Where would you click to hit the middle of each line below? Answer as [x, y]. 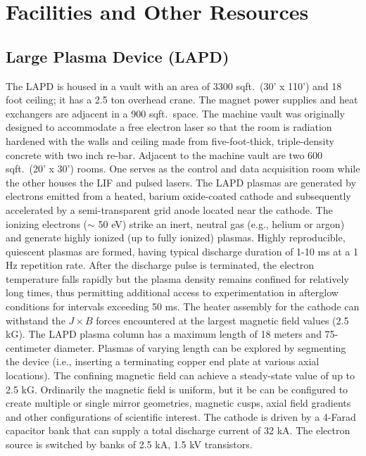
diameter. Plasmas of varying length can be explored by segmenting [200, 347]
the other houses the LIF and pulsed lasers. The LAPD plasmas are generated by [181, 182]
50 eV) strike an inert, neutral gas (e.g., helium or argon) [221, 223]
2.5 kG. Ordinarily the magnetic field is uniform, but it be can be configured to [177, 389]
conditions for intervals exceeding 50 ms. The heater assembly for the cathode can [183, 306]
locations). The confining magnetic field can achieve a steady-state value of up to [181, 375]
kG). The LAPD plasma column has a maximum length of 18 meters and [164, 334]
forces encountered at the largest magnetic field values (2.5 [222, 320]
